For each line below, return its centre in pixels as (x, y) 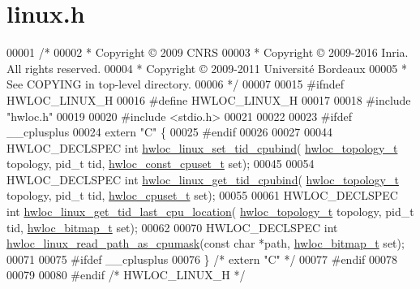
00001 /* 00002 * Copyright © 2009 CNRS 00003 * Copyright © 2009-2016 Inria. (208, 52)
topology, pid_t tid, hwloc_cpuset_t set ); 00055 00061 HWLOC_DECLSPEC (202, 195)
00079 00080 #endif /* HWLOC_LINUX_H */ (126, 275)
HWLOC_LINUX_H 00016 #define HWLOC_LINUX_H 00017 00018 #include (209, 99)
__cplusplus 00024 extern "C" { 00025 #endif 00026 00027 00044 (169, 132)
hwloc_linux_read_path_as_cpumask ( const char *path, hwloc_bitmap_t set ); (206, 243)
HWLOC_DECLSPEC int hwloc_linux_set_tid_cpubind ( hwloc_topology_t (202, 147)
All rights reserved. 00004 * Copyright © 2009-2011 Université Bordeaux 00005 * (207, 68)
